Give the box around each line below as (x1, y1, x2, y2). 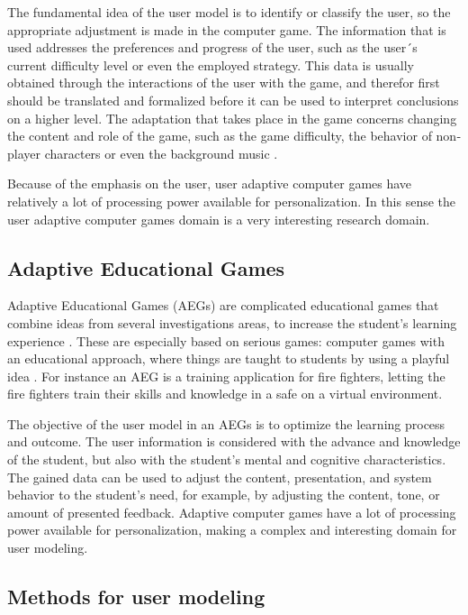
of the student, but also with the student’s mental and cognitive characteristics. (7, 450, 446, 469)
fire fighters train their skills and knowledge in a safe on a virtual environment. (7, 384, 443, 403)
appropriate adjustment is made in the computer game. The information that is (7, 20, 446, 39)
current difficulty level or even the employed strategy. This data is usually (7, 55, 414, 74)
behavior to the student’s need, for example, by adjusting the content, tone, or (7, 485, 440, 504)
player (7, 143, 40, 162)
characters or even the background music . (44, 143, 278, 162)
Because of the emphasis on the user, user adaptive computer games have (7, 174, 412, 193)
